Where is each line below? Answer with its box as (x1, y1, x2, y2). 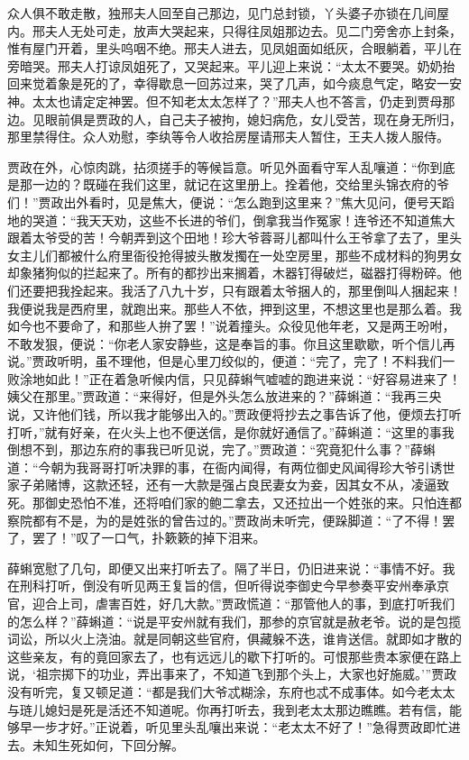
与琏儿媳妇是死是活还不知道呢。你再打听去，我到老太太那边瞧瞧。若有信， (7, 700, 449, 719)
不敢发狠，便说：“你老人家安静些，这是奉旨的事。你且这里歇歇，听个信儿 (7, 334, 443, 353)
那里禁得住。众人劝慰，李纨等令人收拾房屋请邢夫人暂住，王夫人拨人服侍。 (7, 127, 449, 146)
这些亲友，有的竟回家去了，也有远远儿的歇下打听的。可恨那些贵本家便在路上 (7, 646, 462, 665)
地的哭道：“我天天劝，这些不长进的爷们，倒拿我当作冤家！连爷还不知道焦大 (7, 210, 455, 229)
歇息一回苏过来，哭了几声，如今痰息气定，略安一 (158, 74, 449, 93)
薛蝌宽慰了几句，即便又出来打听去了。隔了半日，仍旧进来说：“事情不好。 (7, 558, 443, 577)
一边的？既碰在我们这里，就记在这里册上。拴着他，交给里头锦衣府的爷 (32, 175, 449, 194)
